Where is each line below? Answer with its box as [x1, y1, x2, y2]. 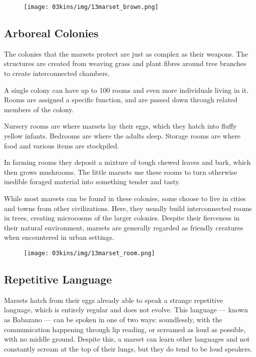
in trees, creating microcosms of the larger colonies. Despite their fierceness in [4, 213, 240, 223]
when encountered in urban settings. [4, 232, 114, 242]
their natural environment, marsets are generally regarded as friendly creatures [4, 222, 243, 232]
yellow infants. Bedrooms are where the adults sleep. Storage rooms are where [4, 131, 241, 141]
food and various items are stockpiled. [4, 140, 119, 150]
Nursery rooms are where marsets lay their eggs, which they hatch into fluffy [4, 121, 237, 131]
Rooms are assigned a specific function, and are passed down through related [4, 94, 238, 105]
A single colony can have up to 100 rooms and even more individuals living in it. [4, 84, 249, 95]
